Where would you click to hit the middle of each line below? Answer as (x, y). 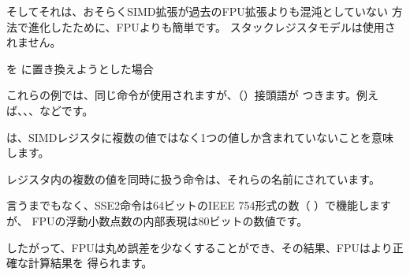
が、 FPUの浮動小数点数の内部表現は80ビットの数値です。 (157, 220)
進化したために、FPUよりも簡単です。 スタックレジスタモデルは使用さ (212, 26)
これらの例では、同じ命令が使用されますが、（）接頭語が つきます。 (181, 95)
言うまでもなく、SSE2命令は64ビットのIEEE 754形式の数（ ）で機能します (199, 205)
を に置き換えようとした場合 (80, 68)
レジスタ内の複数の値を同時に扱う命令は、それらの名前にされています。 (193, 178)
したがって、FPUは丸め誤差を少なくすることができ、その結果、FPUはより (199, 247)
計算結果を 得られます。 (90, 263)
